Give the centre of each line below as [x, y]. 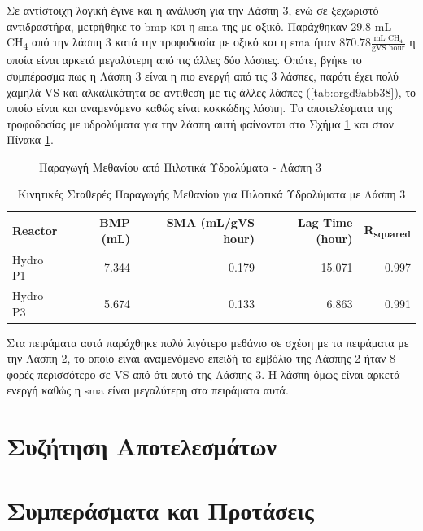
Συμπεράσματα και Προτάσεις [160, 509]
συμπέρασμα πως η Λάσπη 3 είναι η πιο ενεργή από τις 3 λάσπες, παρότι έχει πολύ [203, 75]
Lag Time [325, 222]
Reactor [35, 230]
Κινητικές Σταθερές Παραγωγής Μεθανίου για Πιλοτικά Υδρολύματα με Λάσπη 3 [211, 194]
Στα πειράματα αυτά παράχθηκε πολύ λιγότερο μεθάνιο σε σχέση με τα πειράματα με [208, 342]
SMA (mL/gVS [211, 222]
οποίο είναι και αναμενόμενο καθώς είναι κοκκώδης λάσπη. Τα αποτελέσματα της [200, 108]
